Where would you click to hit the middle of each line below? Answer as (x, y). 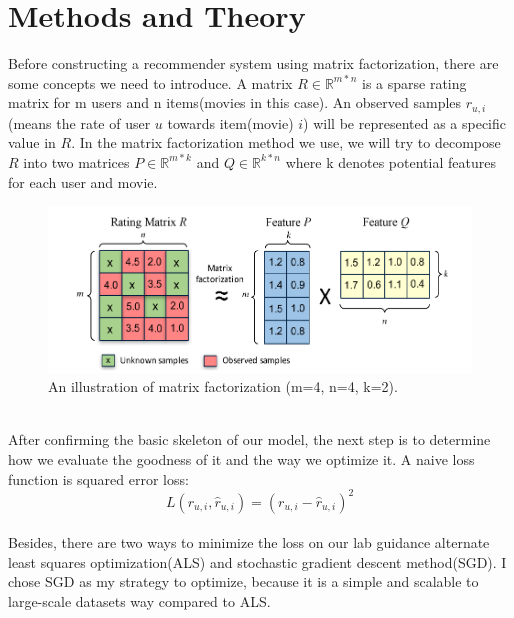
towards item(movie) (230, 122)
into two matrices (76, 161)
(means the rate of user (79, 122)
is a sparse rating (414, 82)
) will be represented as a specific (404, 122)
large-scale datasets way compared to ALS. (139, 600)
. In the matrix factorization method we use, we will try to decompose (286, 142)
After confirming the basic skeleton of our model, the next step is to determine (249, 439)
